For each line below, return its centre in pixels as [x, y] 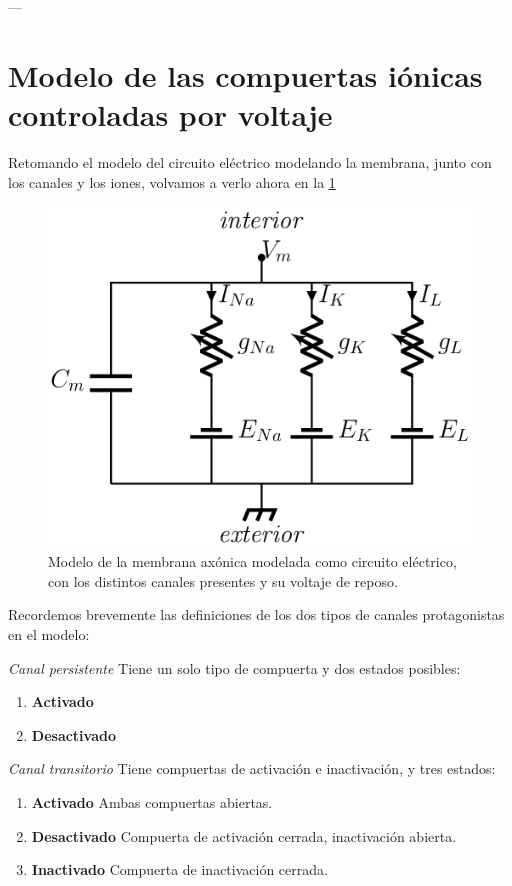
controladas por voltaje [170, 113]
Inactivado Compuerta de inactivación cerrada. [179, 869]
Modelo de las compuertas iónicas [245, 74]
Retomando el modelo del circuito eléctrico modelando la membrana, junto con [250, 161]
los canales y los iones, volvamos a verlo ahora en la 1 [172, 181]
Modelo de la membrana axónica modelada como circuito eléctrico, [252, 561]
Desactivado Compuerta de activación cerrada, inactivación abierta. [244, 835]
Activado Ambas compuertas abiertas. [152, 802]
